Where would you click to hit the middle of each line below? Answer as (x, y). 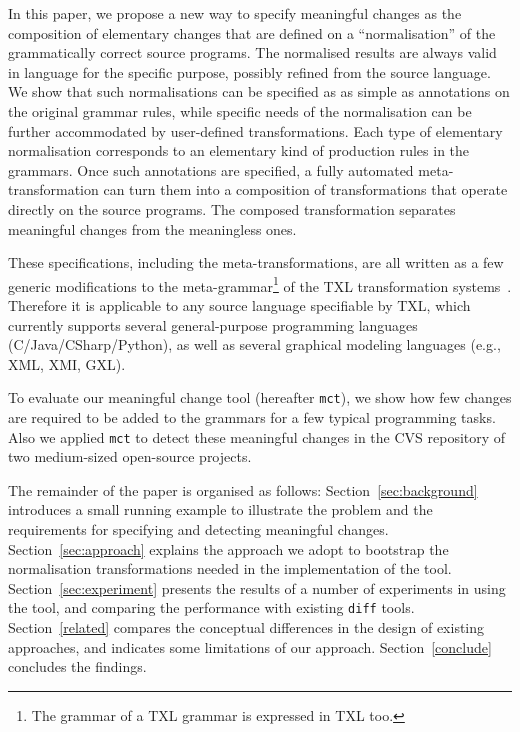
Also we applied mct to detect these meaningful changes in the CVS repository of (257, 436)
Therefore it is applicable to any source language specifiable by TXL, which (239, 304)
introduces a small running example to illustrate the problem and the (220, 509)
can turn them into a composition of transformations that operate (305, 189)
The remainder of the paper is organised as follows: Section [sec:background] (243, 489)
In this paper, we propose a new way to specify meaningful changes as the (235, 13)
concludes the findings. (77, 666)
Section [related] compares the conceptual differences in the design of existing (246, 627)
